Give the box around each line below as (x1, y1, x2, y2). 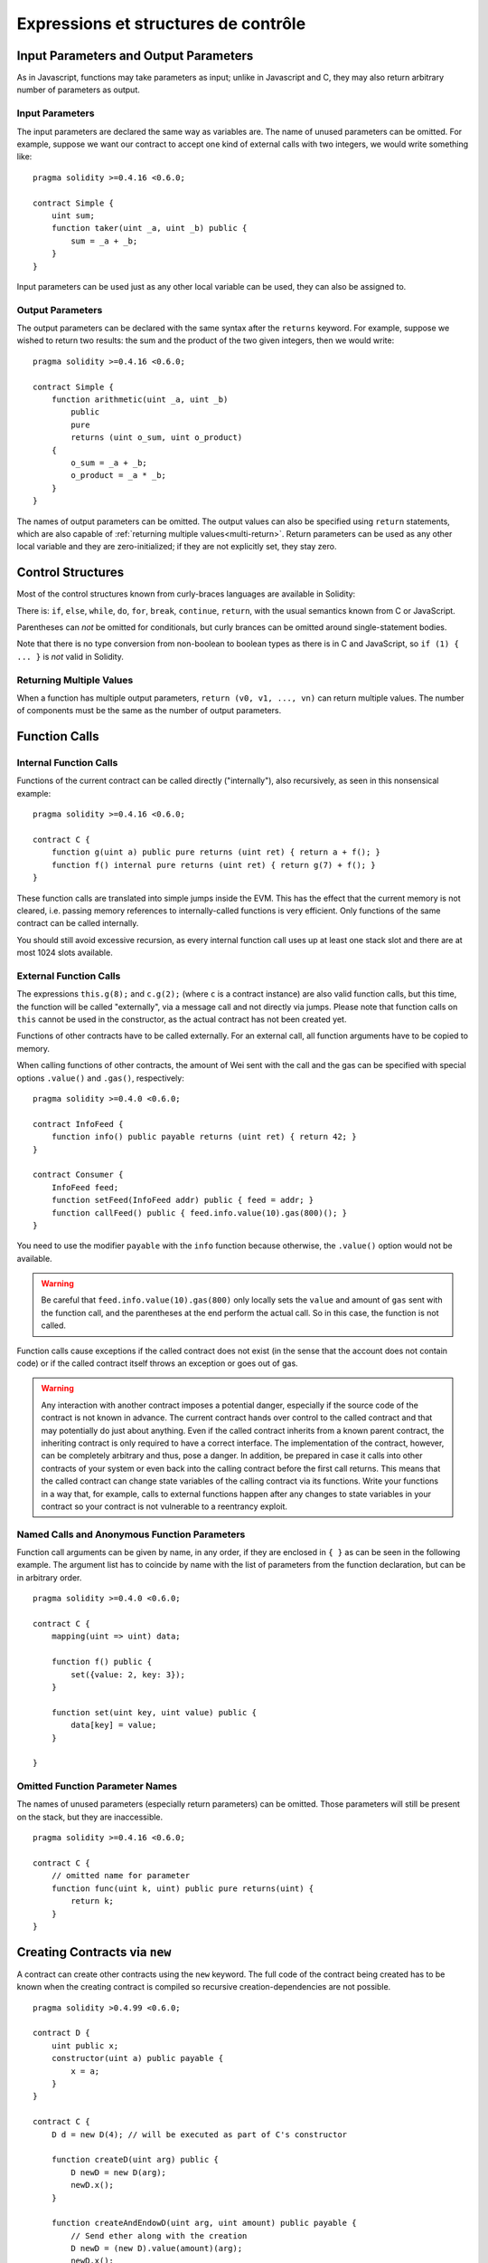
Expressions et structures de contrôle (16, 14, 306, 33)
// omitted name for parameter (51, 1870, 191, 1881)
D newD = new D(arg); (70, 2167, 167, 2177)
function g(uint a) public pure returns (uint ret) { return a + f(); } (51, 847, 381, 857)
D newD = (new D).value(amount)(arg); (70, 2243, 243, 2254)
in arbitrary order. (16, 1571, 82, 1583)
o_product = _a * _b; (70, 471, 167, 481)
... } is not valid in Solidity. (16, 651, 124, 662)
